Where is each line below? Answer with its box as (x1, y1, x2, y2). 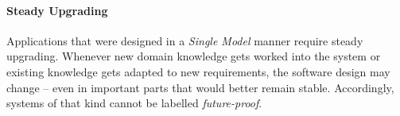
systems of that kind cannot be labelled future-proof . (6, 95, 262, 111)
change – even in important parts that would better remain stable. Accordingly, (6, 79, 394, 95)
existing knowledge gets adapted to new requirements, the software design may (6, 63, 390, 79)
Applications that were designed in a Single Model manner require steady (6, 32, 363, 48)
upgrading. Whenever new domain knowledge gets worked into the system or (6, 48, 381, 64)
